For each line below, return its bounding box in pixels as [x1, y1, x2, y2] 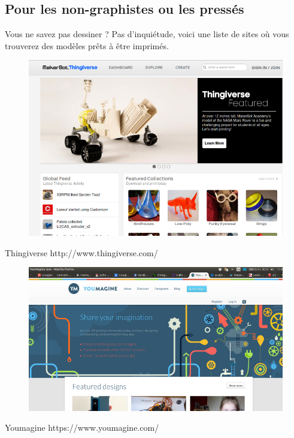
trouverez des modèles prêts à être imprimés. [5, 39, 169, 52]
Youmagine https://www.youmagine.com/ [5, 421, 159, 434]
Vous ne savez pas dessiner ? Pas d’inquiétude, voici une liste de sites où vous [5, 28, 289, 40]
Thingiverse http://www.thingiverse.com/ [5, 246, 158, 259]
